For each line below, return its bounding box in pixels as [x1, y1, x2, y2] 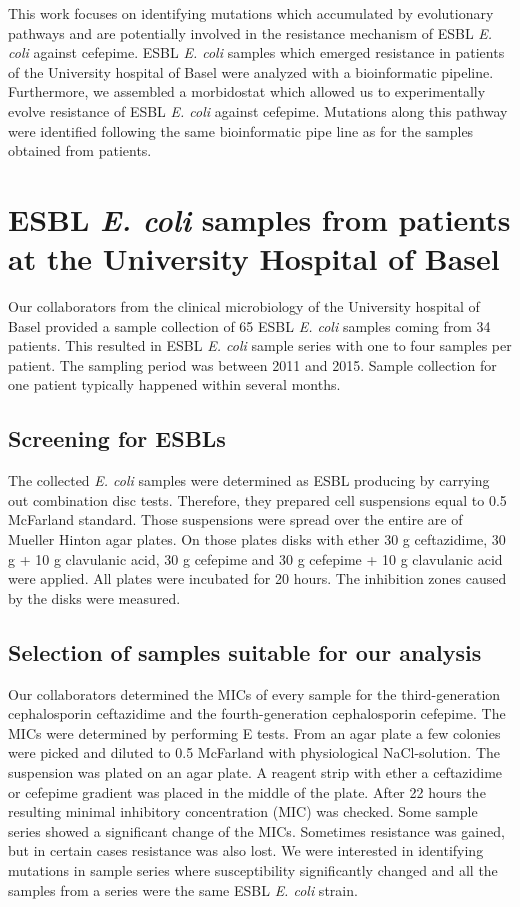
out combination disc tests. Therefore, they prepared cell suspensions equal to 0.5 [8, 489, 507, 510]
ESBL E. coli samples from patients [8, 198, 511, 240]
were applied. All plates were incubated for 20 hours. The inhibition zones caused [8, 568, 507, 589]
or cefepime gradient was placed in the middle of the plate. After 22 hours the [8, 781, 486, 802]
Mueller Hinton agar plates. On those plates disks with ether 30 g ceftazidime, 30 [8, 529, 506, 550]
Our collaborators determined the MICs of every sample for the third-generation [8, 683, 501, 704]
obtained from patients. [8, 140, 152, 161]
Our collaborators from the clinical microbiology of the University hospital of [8, 296, 480, 317]
